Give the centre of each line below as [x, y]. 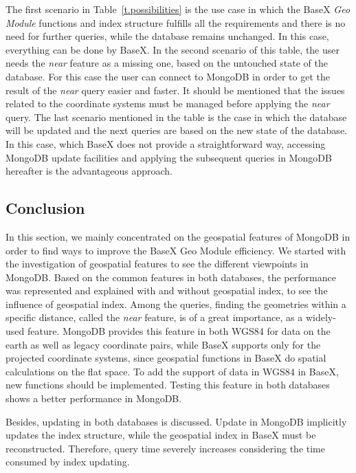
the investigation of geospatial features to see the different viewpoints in [157, 264]
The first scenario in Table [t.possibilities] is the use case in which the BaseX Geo [178, 9]
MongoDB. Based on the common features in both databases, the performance [171, 277]
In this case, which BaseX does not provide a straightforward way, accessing [166, 143]
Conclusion [45, 208]
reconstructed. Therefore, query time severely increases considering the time [165, 448]
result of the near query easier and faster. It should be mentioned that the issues [175, 90]
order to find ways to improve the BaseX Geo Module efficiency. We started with [176, 250]
